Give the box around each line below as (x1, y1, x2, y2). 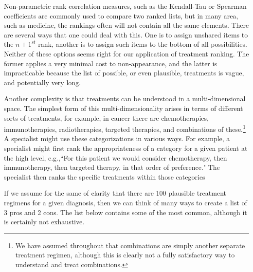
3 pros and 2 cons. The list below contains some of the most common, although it (4, 207, 247, 217)
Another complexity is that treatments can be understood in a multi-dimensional (4, 93, 246, 104)
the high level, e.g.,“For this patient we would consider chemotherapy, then (4, 152, 227, 163)
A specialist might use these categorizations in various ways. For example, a (4, 133, 230, 144)
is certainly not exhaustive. (4, 217, 85, 227)
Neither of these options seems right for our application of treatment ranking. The (4, 48, 249, 58)
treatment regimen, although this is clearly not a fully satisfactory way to (15, 250, 235, 260)
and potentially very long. (4, 77, 81, 87)
